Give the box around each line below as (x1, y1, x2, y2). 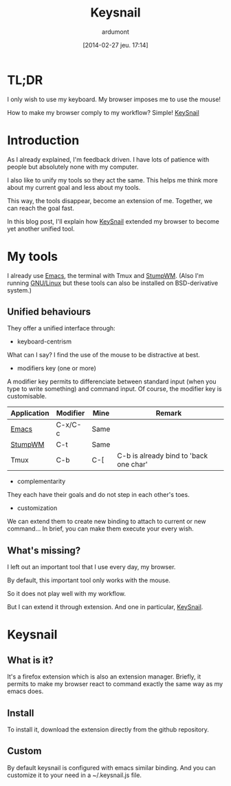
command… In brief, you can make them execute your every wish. (7, 524, 194, 533)
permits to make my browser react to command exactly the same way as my (7, 680, 223, 688)
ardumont (102, 28, 129, 36)
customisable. (7, 392, 47, 401)
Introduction (7, 132, 80, 148)
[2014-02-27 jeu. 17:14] (82, 41, 149, 49)
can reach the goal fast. (7, 204, 74, 212)
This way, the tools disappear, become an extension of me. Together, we (7, 196, 213, 204)
